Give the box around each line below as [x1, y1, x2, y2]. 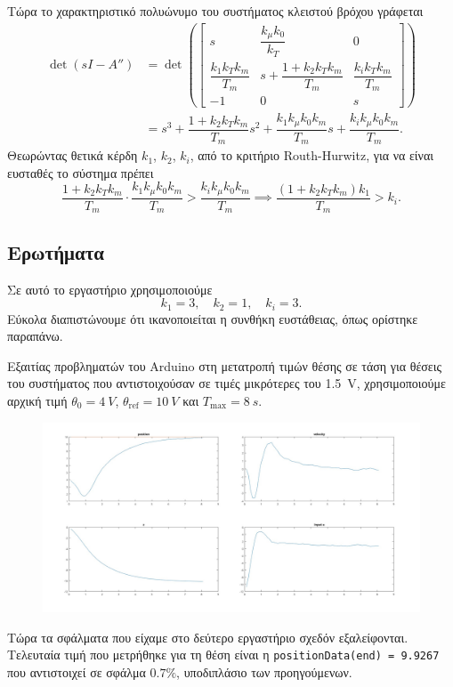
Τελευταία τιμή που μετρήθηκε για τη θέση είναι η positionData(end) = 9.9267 [7, 645, 440, 664]
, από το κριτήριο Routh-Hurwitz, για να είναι [190, 146, 434, 165]
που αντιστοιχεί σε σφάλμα [7, 663, 146, 682]
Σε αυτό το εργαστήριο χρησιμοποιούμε [7, 279, 213, 298]
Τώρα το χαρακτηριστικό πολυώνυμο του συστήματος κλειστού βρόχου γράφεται [7, 2, 424, 20]
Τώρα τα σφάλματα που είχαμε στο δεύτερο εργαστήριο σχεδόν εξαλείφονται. [7, 627, 409, 646]
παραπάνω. [7, 327, 63, 345]
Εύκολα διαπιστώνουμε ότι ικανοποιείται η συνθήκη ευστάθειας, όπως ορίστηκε [7, 309, 418, 327]
